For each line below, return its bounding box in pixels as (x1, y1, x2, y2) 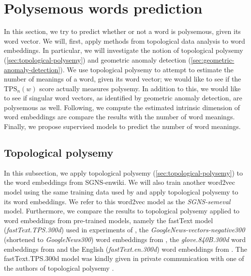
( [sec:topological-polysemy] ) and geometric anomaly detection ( (4, 54, 191, 65)
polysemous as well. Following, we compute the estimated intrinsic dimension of (4, 102, 240, 112)
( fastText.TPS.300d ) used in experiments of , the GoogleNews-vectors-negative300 (4, 225, 245, 235)
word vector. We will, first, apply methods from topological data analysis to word (4, 35, 245, 46)
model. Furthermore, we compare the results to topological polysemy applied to (4, 206, 240, 216)
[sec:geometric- (191, 54, 235, 65)
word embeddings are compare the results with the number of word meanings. (4, 112, 235, 122)
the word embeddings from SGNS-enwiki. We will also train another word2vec (4, 177, 236, 187)
